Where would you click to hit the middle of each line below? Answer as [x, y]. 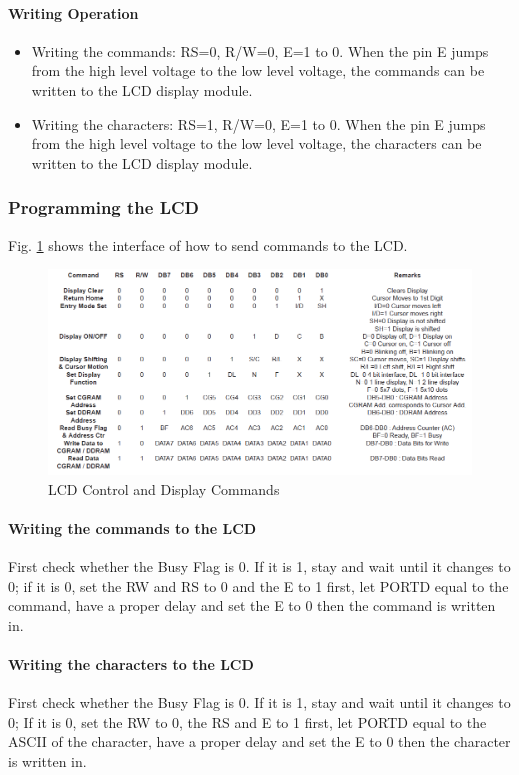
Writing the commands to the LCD [132, 527]
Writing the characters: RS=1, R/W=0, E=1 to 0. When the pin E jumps [258, 123]
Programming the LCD [104, 207]
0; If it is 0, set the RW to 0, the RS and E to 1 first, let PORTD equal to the [247, 721]
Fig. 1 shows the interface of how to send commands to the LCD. [208, 244]
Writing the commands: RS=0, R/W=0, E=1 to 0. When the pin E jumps [260, 50]
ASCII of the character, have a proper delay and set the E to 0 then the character [259, 741]
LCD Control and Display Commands [164, 488]
